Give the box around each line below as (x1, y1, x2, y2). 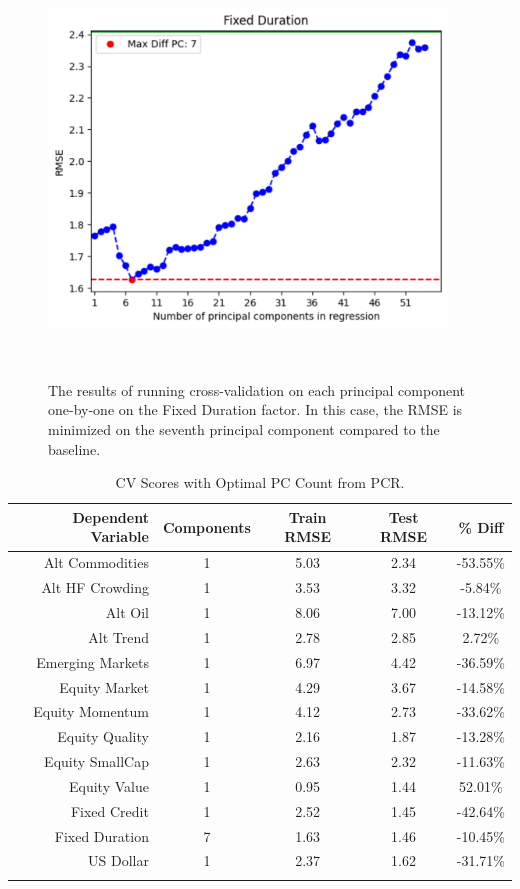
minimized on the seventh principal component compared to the (48, 419, 440, 440)
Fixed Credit (70, 800, 149, 821)
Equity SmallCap (44, 751, 149, 772)
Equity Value (69, 775, 149, 796)
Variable (90, 526, 149, 547)
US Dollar (88, 850, 149, 871)
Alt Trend (88, 626, 149, 647)
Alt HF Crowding (41, 577, 149, 598)
